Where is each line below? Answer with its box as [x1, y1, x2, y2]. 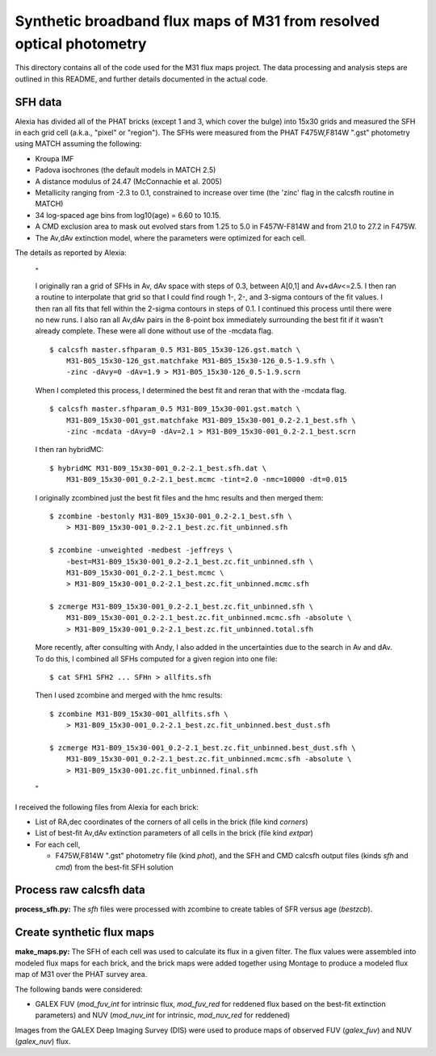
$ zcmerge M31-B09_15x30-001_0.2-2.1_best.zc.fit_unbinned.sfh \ [49, 602, 314, 611]
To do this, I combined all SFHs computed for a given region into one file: [35, 654, 278, 664]
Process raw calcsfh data [15, 883, 145, 897]
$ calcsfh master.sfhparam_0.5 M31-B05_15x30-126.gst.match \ [49, 345, 301, 354]
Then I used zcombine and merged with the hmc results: [35, 690, 224, 700]
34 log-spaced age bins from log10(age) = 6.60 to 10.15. [35, 210, 221, 220]
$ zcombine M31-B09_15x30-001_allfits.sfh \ [49, 709, 229, 719]
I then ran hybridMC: [35, 445, 104, 455]
